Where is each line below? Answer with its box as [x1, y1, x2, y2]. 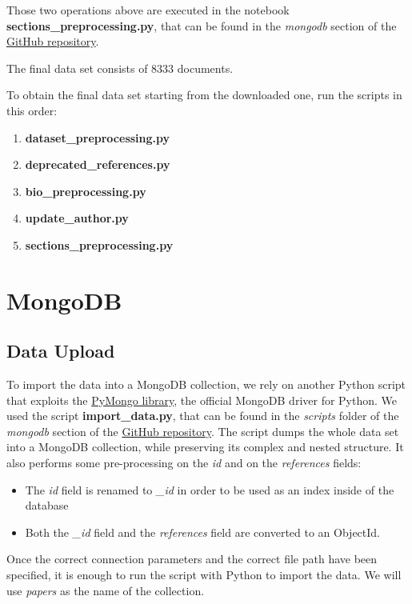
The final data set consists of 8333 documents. [6, 59, 234, 76]
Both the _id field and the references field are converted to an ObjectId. [25, 523, 381, 540]
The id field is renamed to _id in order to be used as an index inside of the [25, 481, 394, 498]
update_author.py [25, 210, 129, 226]
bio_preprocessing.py [25, 182, 146, 199]
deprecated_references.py [25, 156, 170, 173]
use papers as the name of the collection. [6, 582, 205, 598]
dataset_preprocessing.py [25, 129, 170, 146]
